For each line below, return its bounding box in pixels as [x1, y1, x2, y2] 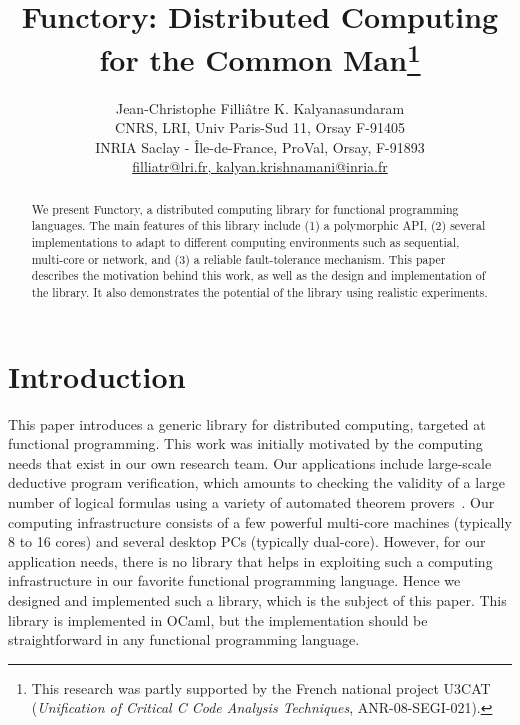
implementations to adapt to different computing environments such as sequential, [31, 234, 460, 251]
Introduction [8, 355, 186, 396]
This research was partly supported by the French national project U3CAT [31, 677, 491, 698]
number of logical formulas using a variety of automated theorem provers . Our [8, 492, 495, 513]
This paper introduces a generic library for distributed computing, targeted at [8, 413, 486, 434]
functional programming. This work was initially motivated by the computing [8, 433, 483, 454]
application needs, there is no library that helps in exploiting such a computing [8, 550, 493, 571]
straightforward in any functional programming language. [8, 629, 360, 650]
